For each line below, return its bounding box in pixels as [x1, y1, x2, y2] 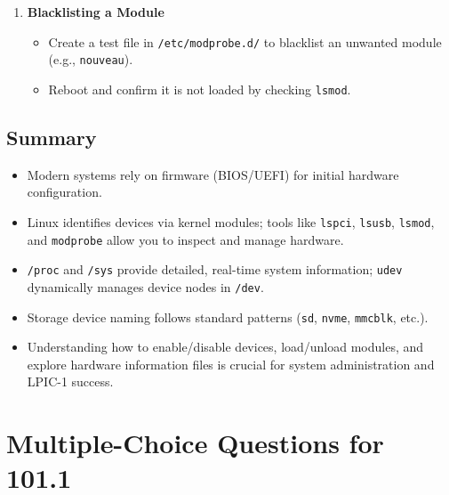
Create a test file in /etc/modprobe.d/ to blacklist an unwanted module [48, 32, 442, 51]
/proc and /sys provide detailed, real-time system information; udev [27, 260, 403, 279]
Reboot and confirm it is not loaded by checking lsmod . [48, 79, 351, 98]
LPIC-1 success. [27, 372, 114, 391]
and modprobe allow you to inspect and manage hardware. [27, 230, 344, 248]
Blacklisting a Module [27, 3, 164, 20]
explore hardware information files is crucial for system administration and [27, 354, 435, 373]
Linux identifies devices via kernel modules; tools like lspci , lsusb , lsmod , [27, 212, 435, 231]
